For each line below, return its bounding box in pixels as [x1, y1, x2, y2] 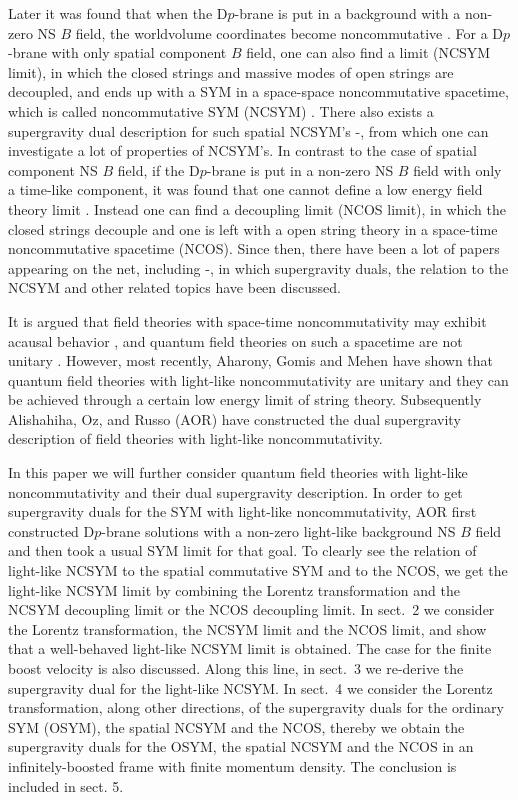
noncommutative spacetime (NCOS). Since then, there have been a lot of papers [8, 238, 500, 259]
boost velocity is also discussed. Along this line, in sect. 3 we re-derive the [8, 658, 464, 678]
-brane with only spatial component [8, 42, 227, 63]
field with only [413, 159, 502, 180]
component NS [8, 159, 98, 180]
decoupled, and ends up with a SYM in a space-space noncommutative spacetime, [8, 81, 509, 102]
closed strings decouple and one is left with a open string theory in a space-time [8, 218, 498, 239]
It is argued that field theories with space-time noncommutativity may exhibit [8, 310, 487, 331]
